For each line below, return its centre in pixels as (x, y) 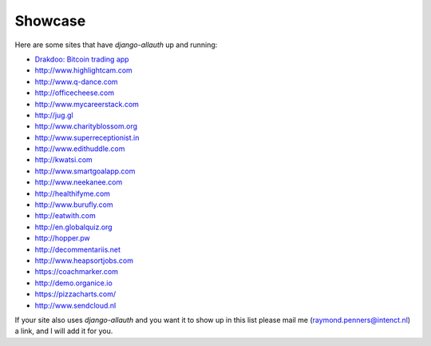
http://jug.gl (54, 115)
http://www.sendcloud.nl (75, 305)
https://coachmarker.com (77, 272)
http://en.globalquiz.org (73, 227)
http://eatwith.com (65, 216)
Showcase (50, 21)
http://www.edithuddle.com (80, 149)
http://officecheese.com (75, 93)
